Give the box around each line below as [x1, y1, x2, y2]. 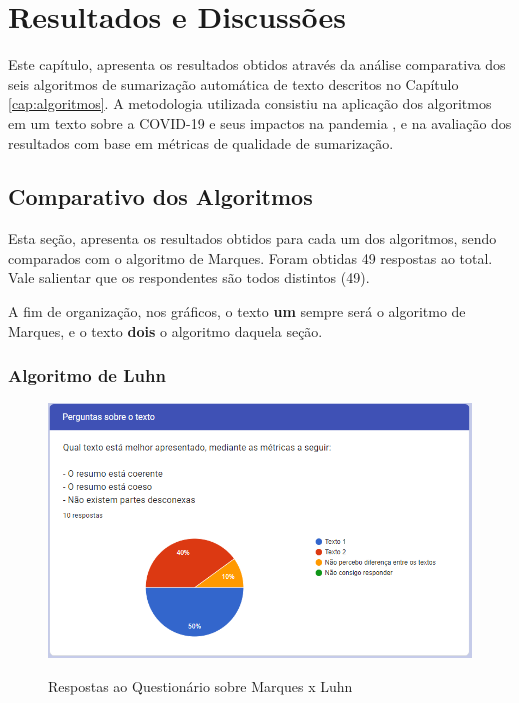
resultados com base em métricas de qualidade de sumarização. [8, 132, 394, 153]
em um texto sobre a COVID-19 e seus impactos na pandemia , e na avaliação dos [8, 112, 512, 133]
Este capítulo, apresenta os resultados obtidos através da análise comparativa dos [8, 54, 506, 75]
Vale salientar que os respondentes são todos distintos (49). [8, 267, 370, 288]
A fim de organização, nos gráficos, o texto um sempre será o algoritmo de [8, 301, 466, 322]
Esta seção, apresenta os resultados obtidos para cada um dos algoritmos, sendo [8, 228, 497, 249]
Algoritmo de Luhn [8, 363, 166, 388]
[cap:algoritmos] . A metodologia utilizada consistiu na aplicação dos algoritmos [8, 93, 492, 114]
